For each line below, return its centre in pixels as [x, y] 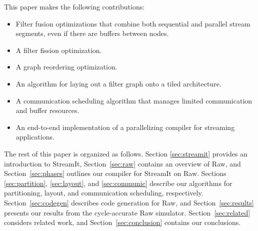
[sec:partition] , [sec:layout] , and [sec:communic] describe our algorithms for [118, 183]
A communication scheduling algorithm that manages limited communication [134, 100]
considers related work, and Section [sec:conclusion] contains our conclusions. [122, 222]
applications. [35, 137]
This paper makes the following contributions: [74, 6]
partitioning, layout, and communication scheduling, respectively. [104, 193]
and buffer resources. [47, 110]
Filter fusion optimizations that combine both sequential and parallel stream [133, 23]
